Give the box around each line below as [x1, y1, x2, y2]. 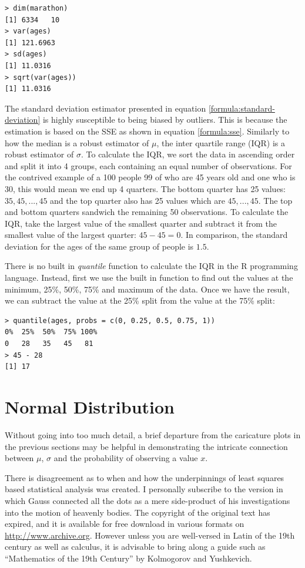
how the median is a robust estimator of [5, 136, 149, 149]
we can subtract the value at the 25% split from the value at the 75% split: [5, 294, 275, 307]
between [5, 452, 34, 464]
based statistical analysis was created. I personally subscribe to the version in [5, 483, 283, 495]
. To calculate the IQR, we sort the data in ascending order [81, 148, 295, 160]
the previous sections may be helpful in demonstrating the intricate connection [5, 440, 288, 452]
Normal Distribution [5, 395, 175, 418]
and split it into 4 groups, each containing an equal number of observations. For [5, 159, 292, 172]
